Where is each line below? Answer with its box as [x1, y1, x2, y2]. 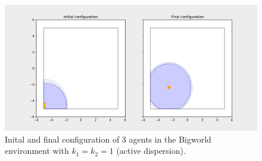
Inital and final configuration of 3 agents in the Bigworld [5, 132, 211, 145]
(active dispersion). [116, 144, 186, 157]
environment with [5, 144, 69, 157]
